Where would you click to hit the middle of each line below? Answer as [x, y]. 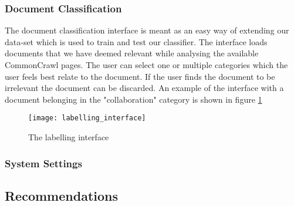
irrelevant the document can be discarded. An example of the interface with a [144, 88]
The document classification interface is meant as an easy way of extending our [147, 30]
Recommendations [61, 195]
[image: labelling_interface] [87, 118]
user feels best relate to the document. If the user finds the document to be [140, 76]
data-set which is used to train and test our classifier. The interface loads [136, 41]
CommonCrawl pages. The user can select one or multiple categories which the [146, 65]
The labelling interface [69, 137]
